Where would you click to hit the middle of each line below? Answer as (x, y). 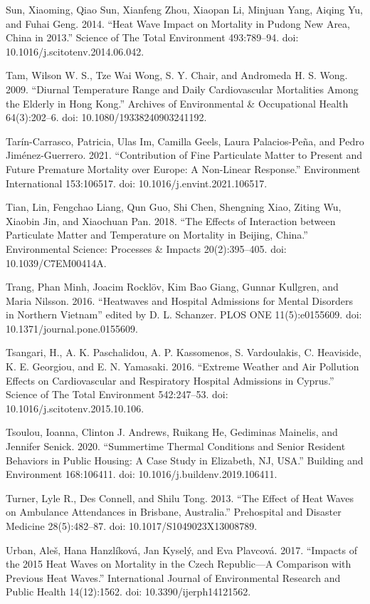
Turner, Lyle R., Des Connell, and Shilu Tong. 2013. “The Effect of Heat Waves (180, 498)
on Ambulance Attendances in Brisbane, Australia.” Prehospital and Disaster (174, 512)
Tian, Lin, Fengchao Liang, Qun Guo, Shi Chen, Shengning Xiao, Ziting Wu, (174, 207)
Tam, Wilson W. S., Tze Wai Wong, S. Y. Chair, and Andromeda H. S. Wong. (177, 75)
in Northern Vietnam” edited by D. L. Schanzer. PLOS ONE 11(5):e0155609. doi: (184, 314)
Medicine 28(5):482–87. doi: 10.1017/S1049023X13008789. (132, 526)
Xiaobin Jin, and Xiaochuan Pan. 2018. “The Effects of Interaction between (171, 220)
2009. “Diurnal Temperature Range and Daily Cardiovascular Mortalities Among (182, 89)
